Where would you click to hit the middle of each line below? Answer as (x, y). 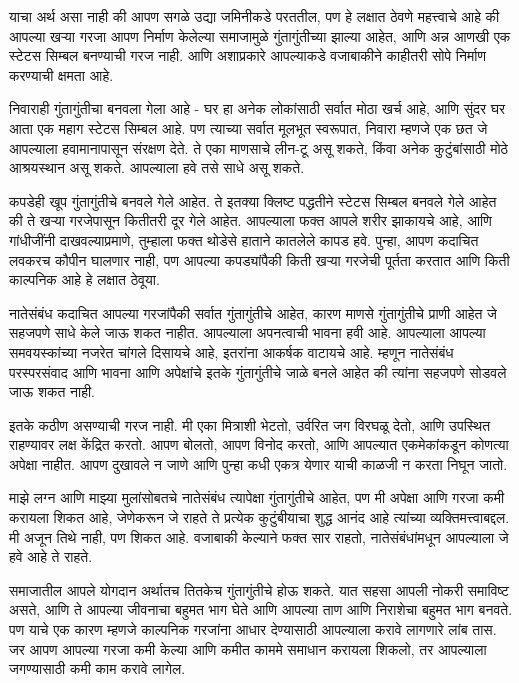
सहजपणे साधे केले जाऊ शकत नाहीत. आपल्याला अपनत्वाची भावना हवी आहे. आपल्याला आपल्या (247, 332)
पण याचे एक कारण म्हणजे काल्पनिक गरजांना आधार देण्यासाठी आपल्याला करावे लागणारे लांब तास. (253, 629)
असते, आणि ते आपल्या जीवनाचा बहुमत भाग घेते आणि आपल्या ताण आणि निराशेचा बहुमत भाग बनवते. (261, 609)
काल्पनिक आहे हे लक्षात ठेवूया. (84, 279)
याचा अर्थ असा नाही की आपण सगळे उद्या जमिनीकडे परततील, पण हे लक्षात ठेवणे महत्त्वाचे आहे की (254, 16)
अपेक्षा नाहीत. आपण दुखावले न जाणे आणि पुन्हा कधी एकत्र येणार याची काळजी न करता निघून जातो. (258, 463)
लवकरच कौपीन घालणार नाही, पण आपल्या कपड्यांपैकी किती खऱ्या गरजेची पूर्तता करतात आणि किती (259, 259)
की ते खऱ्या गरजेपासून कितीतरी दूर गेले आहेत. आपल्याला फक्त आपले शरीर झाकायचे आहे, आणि (250, 220)
